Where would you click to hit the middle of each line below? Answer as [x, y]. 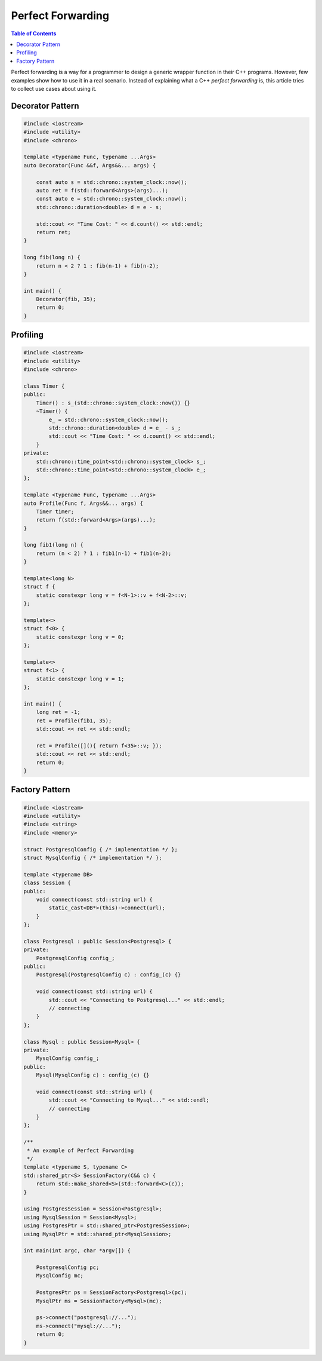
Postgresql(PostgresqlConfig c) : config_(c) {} [109, 975]
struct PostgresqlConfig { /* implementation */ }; [101, 849]
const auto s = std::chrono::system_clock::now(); [112, 182]
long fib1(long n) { [53, 545]
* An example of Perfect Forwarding [80, 1150]
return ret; [54, 232]
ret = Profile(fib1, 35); [74, 721]
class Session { [47, 883]
